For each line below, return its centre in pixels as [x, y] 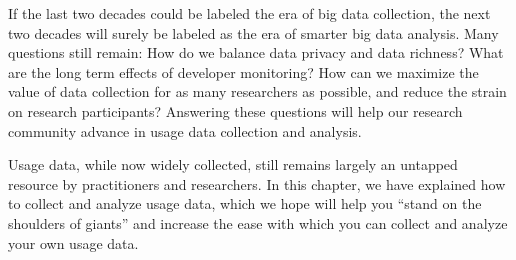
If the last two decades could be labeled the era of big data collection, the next [249, 13]
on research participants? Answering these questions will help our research [235, 110]
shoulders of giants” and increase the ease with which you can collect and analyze [258, 222]
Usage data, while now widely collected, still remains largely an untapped [233, 164]
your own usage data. [73, 242]
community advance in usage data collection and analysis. [185, 130]
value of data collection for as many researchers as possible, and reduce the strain [257, 91]
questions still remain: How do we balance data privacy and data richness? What [256, 52]
